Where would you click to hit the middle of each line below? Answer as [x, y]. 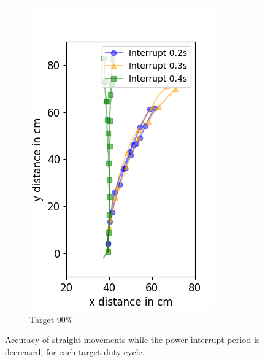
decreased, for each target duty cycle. [75, 351]
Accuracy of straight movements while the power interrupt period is [132, 340]
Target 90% [51, 319]
